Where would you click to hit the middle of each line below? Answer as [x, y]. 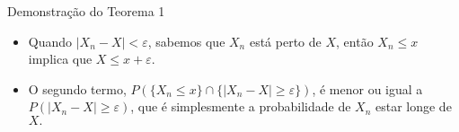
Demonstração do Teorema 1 [86, 11]
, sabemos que [186, 41]
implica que [60, 59]
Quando [50, 41]
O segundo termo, [77, 88]
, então [355, 41]
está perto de [285, 41]
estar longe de [413, 106]
